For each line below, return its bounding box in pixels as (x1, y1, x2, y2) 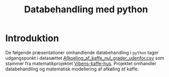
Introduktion (5, 32, 59, 44)
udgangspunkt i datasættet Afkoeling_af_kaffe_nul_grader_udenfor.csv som (5, 55, 165, 61)
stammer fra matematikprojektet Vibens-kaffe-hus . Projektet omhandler (5, 60, 157, 66)
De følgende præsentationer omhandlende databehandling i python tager (5, 49, 159, 55)
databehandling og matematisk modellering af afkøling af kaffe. (5, 66, 139, 72)
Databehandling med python (24, 4, 149, 15)
